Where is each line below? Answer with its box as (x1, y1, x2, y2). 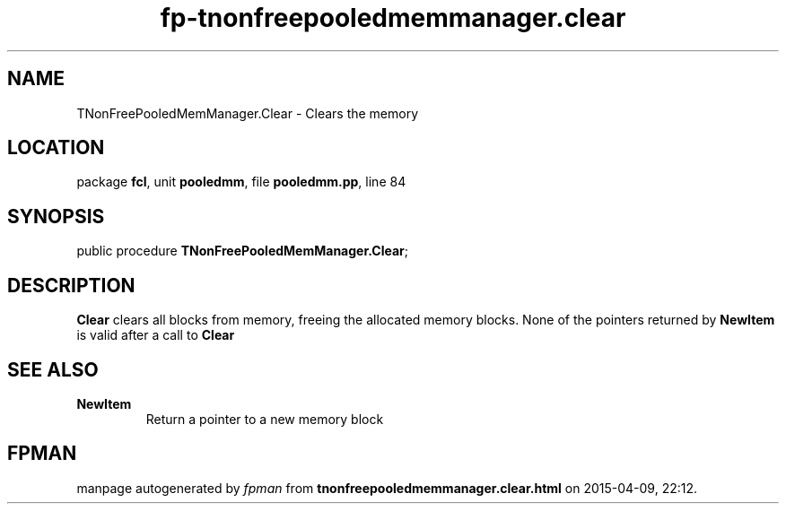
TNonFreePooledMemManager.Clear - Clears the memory (76, 105, 419, 121)
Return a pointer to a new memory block (145, 411, 384, 427)
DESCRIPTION (7, 273, 135, 297)
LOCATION (7, 136, 105, 160)
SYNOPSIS (7, 204, 105, 228)
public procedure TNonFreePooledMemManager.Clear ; (76, 243, 409, 259)
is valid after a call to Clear (76, 327, 235, 343)
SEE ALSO (7, 358, 99, 381)
